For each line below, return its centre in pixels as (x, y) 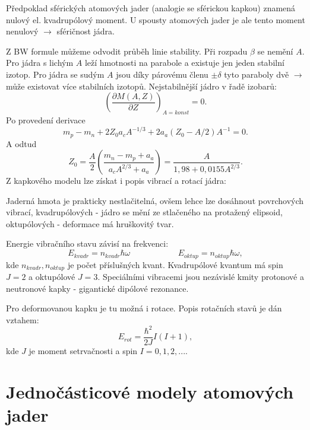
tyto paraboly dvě (257, 74)
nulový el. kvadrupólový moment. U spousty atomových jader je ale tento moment (156, 19)
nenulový (22, 31)
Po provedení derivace (46, 120)
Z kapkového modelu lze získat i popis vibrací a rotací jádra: (116, 181)
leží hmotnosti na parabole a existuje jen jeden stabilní (184, 63)
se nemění (275, 51)
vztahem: (23, 319)
